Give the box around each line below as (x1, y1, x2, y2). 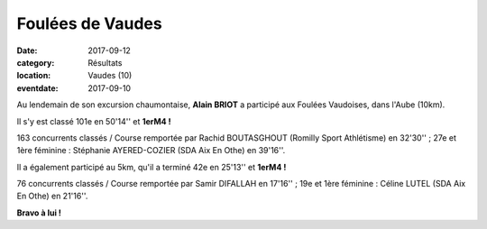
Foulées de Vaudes (16, 14, 162, 33)
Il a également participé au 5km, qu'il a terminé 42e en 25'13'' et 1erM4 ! (16, 161, 287, 172)
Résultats (87, 57, 123, 68)
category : (16, 57, 55, 68)
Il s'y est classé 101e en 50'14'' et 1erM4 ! (16, 115, 171, 126)
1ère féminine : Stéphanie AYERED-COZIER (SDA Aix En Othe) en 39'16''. (16, 145, 286, 156)
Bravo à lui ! (16, 207, 62, 218)
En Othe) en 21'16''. (16, 190, 88, 202)
